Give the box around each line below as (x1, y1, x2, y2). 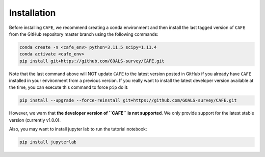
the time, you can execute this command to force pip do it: (9, 84, 129, 90)
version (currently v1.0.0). (9, 117, 61, 123)
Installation (9, 7, 56, 18)
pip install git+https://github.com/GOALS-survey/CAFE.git (19, 58, 164, 64)
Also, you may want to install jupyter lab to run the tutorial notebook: (9, 126, 147, 132)
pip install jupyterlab (19, 139, 77, 145)
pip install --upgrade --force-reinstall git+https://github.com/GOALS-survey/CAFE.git (19, 98, 237, 103)
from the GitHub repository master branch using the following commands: (9, 31, 159, 37)
